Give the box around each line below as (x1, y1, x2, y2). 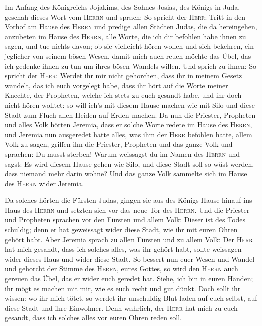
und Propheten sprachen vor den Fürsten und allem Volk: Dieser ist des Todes (5, 214, 246, 225)
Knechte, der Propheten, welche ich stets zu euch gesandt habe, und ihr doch (5, 90, 242, 100)
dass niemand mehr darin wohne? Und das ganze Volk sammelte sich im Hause (5, 168, 247, 179)
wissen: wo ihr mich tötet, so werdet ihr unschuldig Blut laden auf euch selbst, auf (5, 293, 257, 303)
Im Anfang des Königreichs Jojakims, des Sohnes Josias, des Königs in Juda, (5, 2, 240, 12)
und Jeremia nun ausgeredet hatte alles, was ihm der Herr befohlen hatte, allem (5, 129, 252, 139)
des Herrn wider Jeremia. (5, 178, 84, 188)
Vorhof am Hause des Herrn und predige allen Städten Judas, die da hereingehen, (5, 21, 257, 32)
